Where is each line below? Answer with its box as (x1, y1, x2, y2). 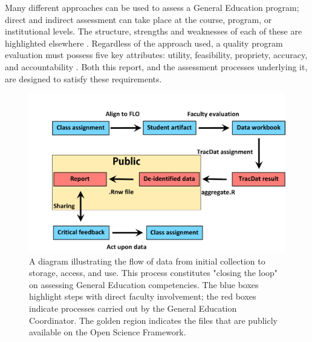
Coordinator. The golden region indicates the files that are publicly (29, 314, 278, 326)
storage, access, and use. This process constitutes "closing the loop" (29, 266, 278, 279)
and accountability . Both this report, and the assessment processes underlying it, (5, 60, 308, 73)
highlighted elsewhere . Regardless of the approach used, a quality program (5, 36, 283, 49)
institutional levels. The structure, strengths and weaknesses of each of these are (5, 25, 302, 38)
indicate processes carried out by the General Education (29, 302, 237, 315)
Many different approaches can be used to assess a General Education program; (5, 1, 299, 13)
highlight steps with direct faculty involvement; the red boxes (29, 290, 256, 303)
